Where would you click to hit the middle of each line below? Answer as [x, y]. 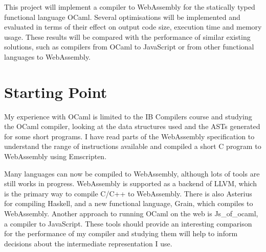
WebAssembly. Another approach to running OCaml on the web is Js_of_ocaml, [131, 213]
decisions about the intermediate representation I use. [88, 243]
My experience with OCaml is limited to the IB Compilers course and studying [128, 116]
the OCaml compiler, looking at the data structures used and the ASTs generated [132, 126]
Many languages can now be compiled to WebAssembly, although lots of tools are [132, 173]
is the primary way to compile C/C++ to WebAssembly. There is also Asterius [128, 193]
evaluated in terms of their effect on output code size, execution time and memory [133, 27]
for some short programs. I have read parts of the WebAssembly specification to [129, 136]
